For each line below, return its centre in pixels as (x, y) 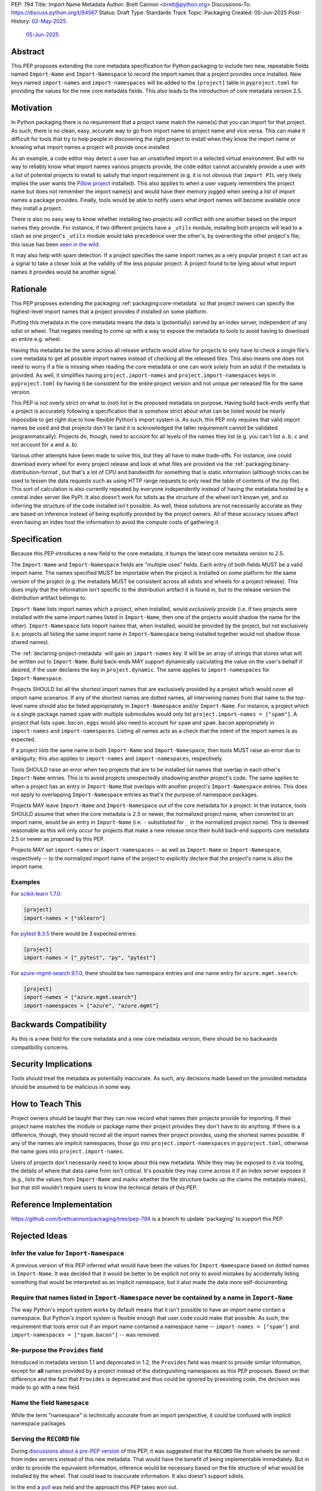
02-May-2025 (49, 21)
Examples (26, 881)
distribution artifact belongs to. (49, 598)
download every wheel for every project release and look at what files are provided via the (122, 464)
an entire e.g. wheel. (36, 339)
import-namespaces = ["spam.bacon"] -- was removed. (86, 1335)
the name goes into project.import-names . (68, 1152)
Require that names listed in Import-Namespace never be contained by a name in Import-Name (152, 1297)
